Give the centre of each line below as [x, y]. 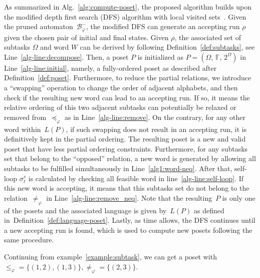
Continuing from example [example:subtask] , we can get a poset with [110, 256]
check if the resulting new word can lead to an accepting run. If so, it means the [127, 97]
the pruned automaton [39, 26]
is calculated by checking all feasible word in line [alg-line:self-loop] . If [136, 178]
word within [23, 129]
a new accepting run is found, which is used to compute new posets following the [128, 230]
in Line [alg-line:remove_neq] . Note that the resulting [129, 197]
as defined [209, 210]
